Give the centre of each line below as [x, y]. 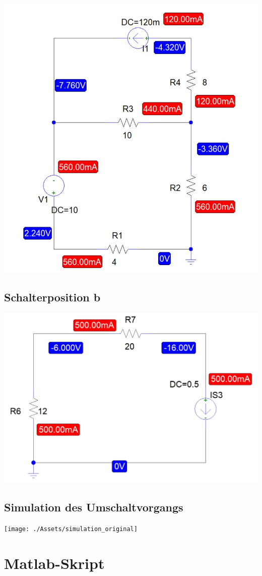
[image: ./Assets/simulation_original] [71, 529]
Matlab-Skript [54, 563]
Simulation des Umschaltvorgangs [94, 507]
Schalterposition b [52, 297]
